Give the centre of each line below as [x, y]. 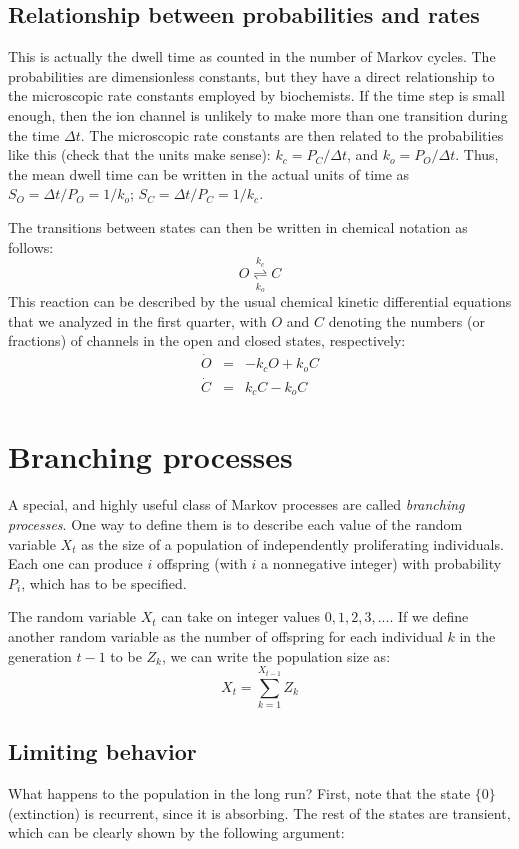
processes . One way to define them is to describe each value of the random [235, 523]
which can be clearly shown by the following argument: [176, 832]
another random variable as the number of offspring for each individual [225, 635]
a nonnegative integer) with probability [381, 563]
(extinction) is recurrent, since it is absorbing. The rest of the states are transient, [259, 812]
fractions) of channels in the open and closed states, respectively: [207, 340]
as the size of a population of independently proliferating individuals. [292, 543]
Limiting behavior [102, 751]
